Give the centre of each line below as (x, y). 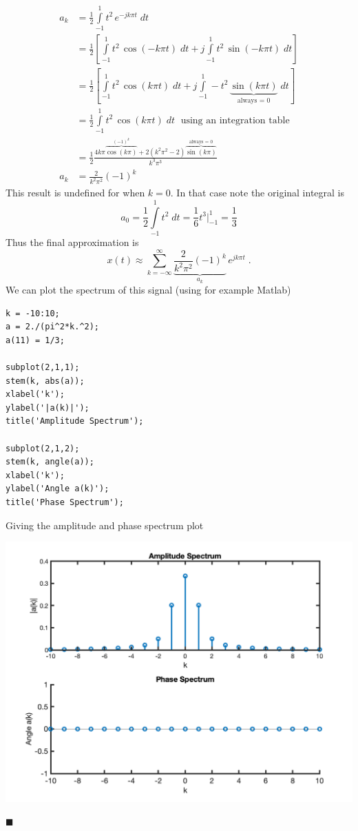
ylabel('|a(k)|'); (48, 408)
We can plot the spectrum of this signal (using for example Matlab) (148, 290)
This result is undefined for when (75, 193)
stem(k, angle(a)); (50, 462)
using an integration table (235, 120)
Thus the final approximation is (72, 242)
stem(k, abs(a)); (45, 381)
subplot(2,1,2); (43, 448)
